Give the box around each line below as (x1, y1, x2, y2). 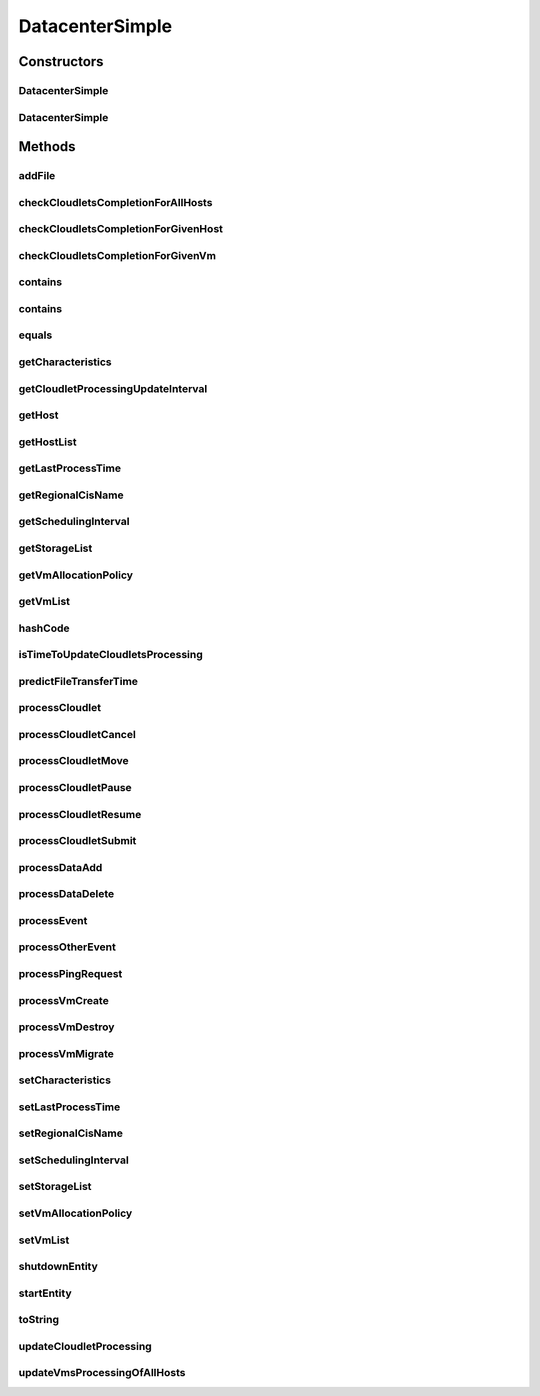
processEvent (18, 913, 88, 927)
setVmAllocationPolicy (18, 1206, 133, 1220)
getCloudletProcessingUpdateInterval (18, 381, 208, 395)
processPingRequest (18, 966, 123, 980)
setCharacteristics (18, 1073, 112, 1087)
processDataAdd (18, 860, 103, 874)
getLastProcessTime (18, 461, 122, 475)
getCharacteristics (18, 355, 112, 369)
